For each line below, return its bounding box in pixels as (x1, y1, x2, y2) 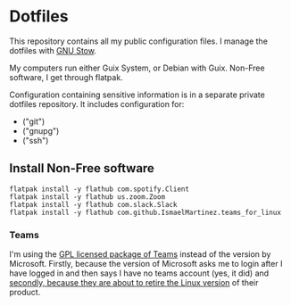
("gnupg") (21, 125, 60, 136)
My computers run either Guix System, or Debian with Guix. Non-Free (9, 62, 265, 73)
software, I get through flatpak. (9, 71, 123, 82)
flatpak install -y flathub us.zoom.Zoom (9, 192, 166, 202)
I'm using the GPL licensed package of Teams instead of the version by (9, 249, 271, 260)
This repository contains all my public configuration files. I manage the (9, 36, 268, 46)
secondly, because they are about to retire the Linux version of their (9, 277, 259, 288)
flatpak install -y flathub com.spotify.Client (9, 185, 190, 194)
